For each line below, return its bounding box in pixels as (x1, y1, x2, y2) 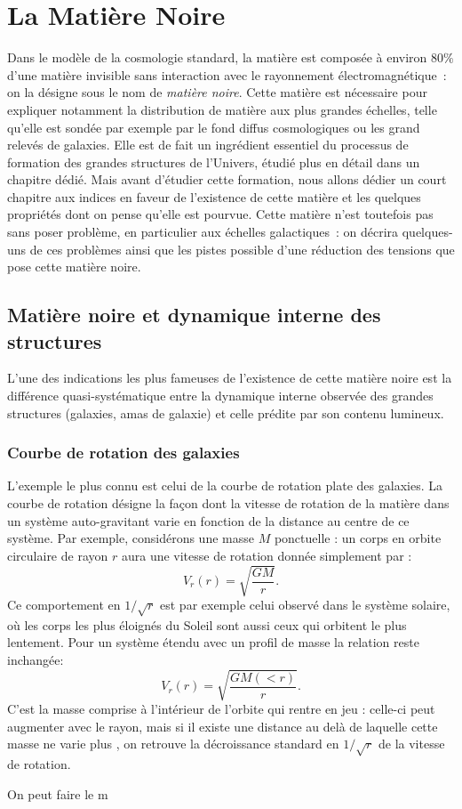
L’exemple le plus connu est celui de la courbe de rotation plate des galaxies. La (7, 476, 442, 495)
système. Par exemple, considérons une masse (7, 529, 254, 547)
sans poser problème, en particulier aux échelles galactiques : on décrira (7, 222, 399, 241)
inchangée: (7, 650, 64, 668)
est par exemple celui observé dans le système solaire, (160, 595, 450, 613)
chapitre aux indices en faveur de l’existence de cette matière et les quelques (7, 187, 421, 206)
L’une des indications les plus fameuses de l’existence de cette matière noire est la (7, 368, 452, 387)
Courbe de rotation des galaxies (7, 441, 240, 464)
